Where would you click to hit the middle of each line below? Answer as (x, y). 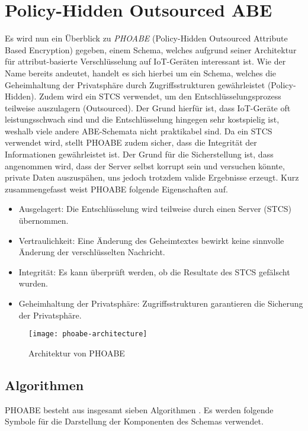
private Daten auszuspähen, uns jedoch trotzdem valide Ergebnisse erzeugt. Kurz (152, 177)
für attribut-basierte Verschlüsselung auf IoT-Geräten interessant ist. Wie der (145, 61)
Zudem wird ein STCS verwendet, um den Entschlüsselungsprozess (160, 96)
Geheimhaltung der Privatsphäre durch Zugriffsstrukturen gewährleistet (135, 84)
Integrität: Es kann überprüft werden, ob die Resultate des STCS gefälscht (154, 271)
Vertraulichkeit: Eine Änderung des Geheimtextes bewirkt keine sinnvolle (151, 240)
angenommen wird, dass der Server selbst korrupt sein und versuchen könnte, (145, 165)
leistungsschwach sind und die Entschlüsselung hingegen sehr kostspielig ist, (142, 119)
